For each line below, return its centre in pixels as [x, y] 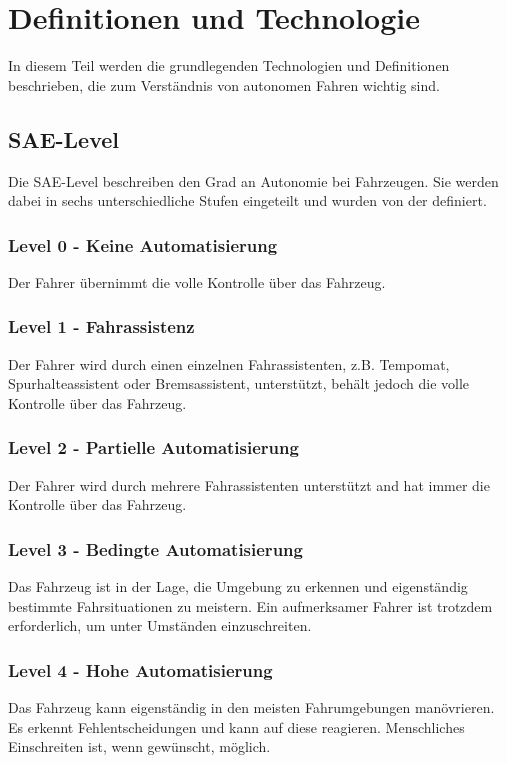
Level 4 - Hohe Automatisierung [140, 669]
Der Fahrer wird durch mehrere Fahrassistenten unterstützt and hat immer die [249, 484]
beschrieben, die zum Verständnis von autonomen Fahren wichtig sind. [224, 84]
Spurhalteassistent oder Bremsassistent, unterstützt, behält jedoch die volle [239, 383]
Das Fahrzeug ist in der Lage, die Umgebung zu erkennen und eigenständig [238, 586]
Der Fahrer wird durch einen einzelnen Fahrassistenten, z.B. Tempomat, [229, 363]
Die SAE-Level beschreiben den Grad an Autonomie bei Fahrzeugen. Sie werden [253, 180]
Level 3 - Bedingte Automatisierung [155, 548]
